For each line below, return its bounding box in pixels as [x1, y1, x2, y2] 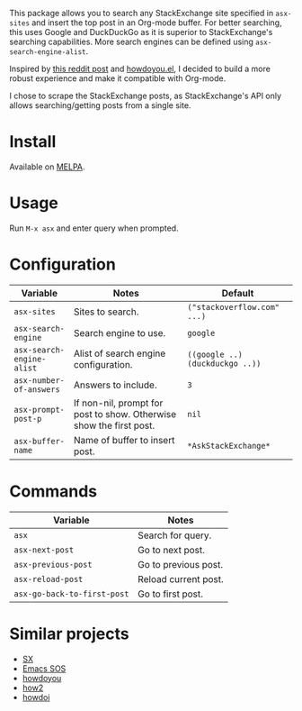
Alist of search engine [73, 347, 166, 360]
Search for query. [138, 529, 212, 542]
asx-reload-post [13, 574, 84, 584]
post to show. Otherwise [73, 407, 177, 420]
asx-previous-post [13, 559, 93, 570]
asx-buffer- [13, 436, 66, 446]
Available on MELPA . [9, 161, 85, 172]
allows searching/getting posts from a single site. [9, 100, 191, 111]
